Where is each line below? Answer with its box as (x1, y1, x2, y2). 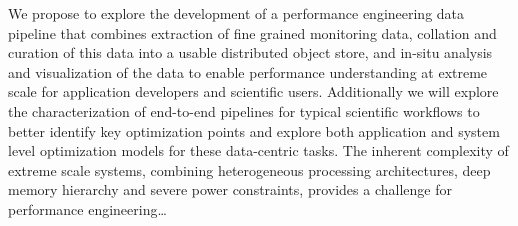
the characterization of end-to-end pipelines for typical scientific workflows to (8, 100, 480, 121)
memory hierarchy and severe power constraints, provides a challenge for (8, 179, 452, 200)
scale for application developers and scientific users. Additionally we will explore (8, 81, 499, 102)
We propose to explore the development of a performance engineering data (8, 3, 465, 23)
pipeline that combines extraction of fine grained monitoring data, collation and (8, 22, 497, 43)
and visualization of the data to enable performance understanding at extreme (8, 61, 488, 82)
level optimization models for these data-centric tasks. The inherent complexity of (8, 140, 509, 161)
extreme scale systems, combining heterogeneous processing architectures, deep (8, 159, 491, 180)
